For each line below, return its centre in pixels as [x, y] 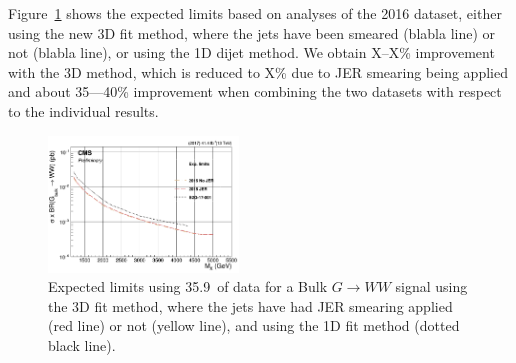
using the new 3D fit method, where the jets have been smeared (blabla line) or [252, 32]
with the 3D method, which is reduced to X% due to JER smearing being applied [258, 71]
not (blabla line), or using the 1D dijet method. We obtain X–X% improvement [251, 52]
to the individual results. [83, 110]
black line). [82, 344]
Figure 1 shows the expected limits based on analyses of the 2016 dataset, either [255, 13]
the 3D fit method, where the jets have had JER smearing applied [250, 305]
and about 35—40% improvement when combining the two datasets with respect [255, 91]
